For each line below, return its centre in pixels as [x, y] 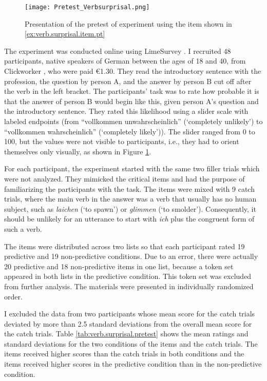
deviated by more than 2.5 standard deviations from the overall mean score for [128, 323]
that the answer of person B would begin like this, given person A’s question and [131, 101]
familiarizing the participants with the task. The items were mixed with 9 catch [129, 188]
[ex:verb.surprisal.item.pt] [65, 34]
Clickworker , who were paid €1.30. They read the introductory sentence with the [133, 71]
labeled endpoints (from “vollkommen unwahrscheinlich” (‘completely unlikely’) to [133, 121]
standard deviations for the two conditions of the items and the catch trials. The [131, 343]
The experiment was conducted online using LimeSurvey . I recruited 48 [118, 51]
